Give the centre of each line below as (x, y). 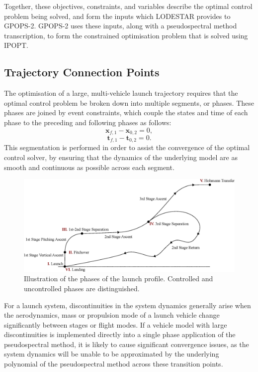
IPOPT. (16, 45)
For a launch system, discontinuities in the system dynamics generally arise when (128, 305)
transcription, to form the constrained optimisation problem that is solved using (126, 35)
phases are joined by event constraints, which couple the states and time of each (126, 112)
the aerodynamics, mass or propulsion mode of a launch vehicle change (112, 315)
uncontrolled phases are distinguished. (82, 288)
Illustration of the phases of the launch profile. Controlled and (119, 279)
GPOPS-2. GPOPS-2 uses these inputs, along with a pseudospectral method (121, 26)
